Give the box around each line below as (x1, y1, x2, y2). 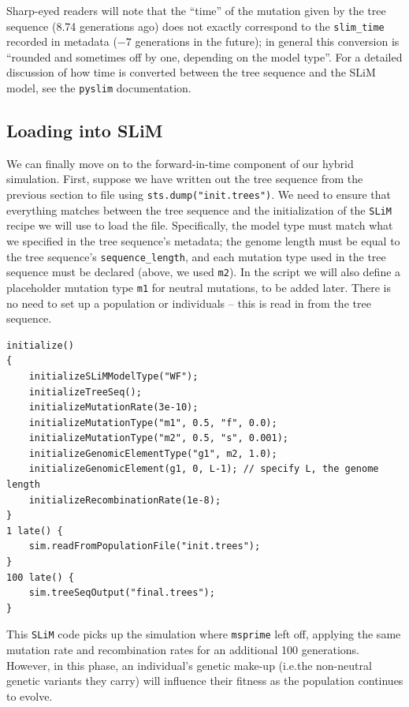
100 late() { (6, 571, 74, 583)
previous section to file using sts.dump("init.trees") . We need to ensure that (6, 186, 392, 203)
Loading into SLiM (6, 118, 163, 143)
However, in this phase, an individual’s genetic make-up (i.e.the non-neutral (6, 656, 372, 673)
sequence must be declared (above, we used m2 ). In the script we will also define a (6, 264, 401, 280)
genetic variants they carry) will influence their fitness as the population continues (6, 672, 403, 689)
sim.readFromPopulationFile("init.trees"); (28, 541, 261, 552)
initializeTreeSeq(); (28, 386, 142, 398)
